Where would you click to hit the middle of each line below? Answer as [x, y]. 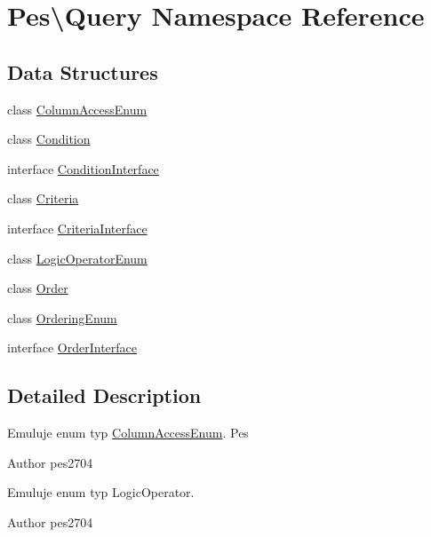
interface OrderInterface [72, 347]
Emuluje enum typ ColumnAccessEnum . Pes [128, 433]
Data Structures [83, 71]
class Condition [49, 139]
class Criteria [43, 198]
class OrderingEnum [62, 317]
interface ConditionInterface [83, 168]
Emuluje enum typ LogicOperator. [101, 492]
